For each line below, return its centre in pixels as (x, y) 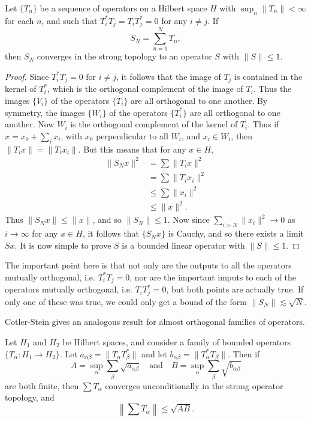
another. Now (30, 124)
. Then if (244, 353)
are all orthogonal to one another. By (199, 101)
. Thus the (272, 89)
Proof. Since (27, 76)
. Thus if (263, 124)
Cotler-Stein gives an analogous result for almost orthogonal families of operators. (155, 322)
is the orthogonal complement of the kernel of (154, 124)
